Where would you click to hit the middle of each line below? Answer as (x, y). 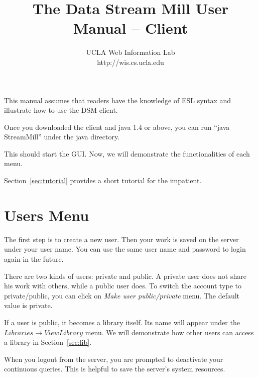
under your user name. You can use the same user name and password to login (125, 249)
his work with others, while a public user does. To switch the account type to (123, 286)
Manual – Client (131, 28)
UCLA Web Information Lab (131, 52)
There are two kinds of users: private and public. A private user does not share (125, 276)
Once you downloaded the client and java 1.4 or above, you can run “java (117, 127)
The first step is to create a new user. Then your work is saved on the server (121, 239)
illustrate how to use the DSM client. (61, 110)
